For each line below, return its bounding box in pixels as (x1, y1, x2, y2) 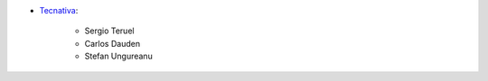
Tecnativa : (39, 5, 79, 15)
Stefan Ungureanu (84, 50, 153, 62)
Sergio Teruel (84, 25, 135, 36)
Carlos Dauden (84, 38, 140, 49)
